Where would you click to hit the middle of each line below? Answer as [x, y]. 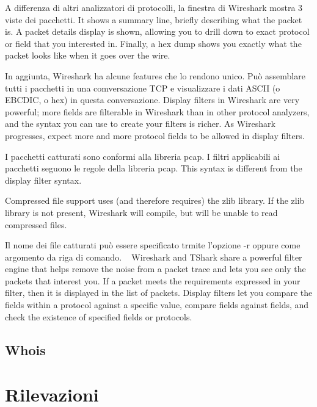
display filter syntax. [43, 180]
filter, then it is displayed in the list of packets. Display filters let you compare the [159, 293]
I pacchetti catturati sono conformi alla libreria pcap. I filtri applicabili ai [143, 156]
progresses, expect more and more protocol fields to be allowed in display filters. [155, 135]
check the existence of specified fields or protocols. [99, 316]
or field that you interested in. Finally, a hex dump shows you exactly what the [153, 43]
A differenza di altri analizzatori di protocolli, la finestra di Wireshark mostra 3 [154, 7]
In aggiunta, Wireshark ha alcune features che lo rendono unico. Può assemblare [155, 75]
